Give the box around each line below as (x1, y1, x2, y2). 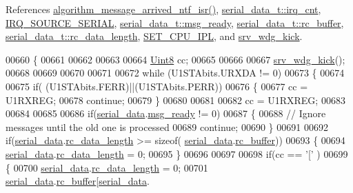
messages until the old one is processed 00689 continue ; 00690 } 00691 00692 (6, 119, 328, 134)
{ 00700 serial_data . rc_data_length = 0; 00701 (6, 160, 208, 174)
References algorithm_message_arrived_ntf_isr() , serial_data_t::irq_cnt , (6, 2, 321, 16)
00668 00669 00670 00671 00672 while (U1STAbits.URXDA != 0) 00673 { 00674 (6, 65, 345, 80)
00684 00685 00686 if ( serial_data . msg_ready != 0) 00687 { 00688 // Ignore (6, 106, 326, 121)
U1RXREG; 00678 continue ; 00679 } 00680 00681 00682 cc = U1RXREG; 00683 (6, 92, 345, 107)
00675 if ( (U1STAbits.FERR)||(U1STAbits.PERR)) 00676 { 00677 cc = (6, 79, 308, 93)
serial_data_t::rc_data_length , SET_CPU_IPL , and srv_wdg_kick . (6, 29, 303, 43)
